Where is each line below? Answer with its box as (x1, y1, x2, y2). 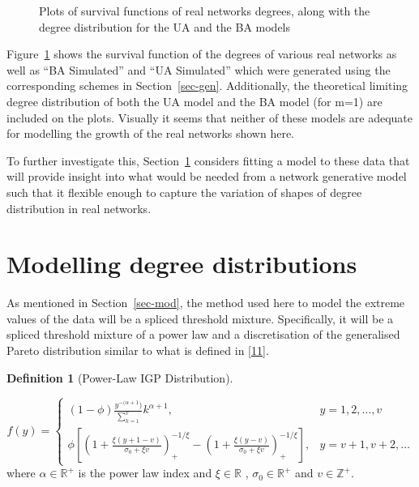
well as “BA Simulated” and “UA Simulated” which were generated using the (6, 61, 391, 78)
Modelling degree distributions (6, 247, 357, 280)
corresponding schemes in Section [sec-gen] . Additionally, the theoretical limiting (6, 77, 408, 94)
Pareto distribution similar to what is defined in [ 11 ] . (6, 342, 269, 359)
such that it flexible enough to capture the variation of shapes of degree (6, 183, 362, 200)
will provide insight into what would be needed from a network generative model (6, 168, 407, 185)
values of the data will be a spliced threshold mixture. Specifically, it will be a (6, 310, 394, 327)
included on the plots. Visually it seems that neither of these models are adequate (6, 109, 413, 126)
